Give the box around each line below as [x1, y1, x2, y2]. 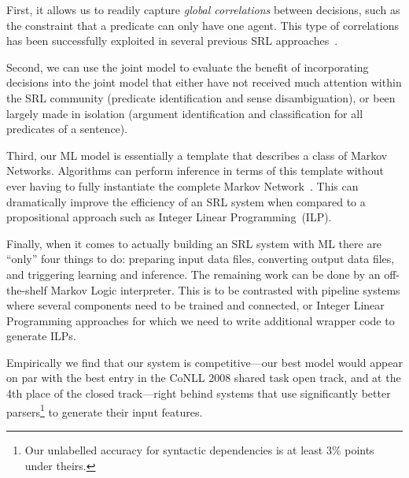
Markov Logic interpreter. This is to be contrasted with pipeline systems [50, 281, 400, 298]
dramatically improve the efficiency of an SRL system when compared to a [6, 193, 366, 209]
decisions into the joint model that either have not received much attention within [6, 74, 402, 91]
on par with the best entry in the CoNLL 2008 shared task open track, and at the [6, 369, 401, 386]
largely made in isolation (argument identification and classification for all [6, 105, 363, 121]
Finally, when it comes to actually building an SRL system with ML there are [6, 235, 382, 251]
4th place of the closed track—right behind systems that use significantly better [6, 385, 391, 402]
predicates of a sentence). [6, 120, 128, 137]
